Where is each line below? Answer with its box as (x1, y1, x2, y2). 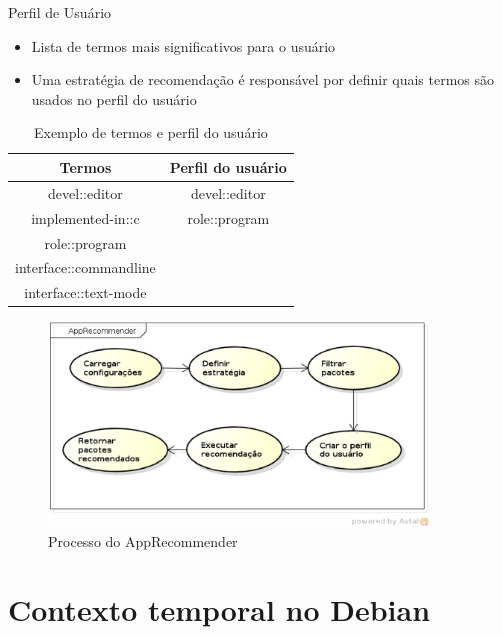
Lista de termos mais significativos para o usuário (31, 35, 336, 56)
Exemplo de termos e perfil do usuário (33, 122, 268, 143)
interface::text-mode (24, 282, 147, 303)
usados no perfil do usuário (31, 88, 197, 109)
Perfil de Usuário (8, 2, 112, 22)
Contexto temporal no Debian (8, 589, 431, 630)
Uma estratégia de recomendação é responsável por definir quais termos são (31, 69, 495, 90)
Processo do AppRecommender (48, 530, 238, 551)
